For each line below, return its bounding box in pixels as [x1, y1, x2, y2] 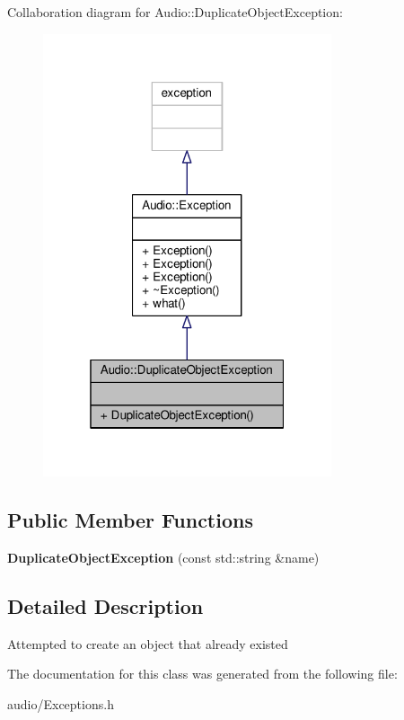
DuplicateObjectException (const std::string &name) [7, 547, 320, 566]
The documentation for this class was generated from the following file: [7, 664, 398, 683]
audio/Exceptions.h [7, 694, 114, 713]
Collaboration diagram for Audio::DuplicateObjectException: [7, 3, 343, 21]
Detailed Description [7, 591, 204, 619]
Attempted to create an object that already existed [7, 634, 288, 653]
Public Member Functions [7, 506, 253, 534]
